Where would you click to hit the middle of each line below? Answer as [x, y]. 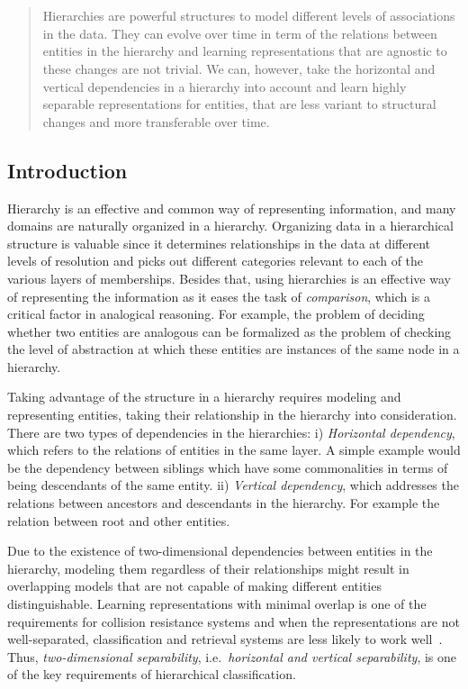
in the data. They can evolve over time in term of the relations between [240, 33]
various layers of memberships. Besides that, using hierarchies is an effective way [229, 278]
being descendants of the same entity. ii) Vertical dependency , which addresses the [233, 485]
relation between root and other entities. [119, 520]
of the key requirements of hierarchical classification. [152, 674]
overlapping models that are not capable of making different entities [194, 586]
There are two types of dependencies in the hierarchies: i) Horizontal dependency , [231, 432]
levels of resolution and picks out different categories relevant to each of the [216, 261]
